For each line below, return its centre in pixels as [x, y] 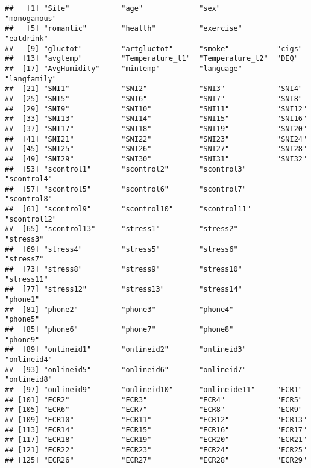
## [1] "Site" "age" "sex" [113, 8]
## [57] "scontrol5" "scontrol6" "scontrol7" [126, 189]
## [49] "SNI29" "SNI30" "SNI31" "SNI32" [156, 159]
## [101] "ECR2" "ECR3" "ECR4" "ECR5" [154, 400]
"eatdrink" [27, 38]
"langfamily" [31, 79]
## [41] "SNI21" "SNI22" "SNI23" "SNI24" [156, 139]
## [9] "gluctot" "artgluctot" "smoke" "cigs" [154, 48]
